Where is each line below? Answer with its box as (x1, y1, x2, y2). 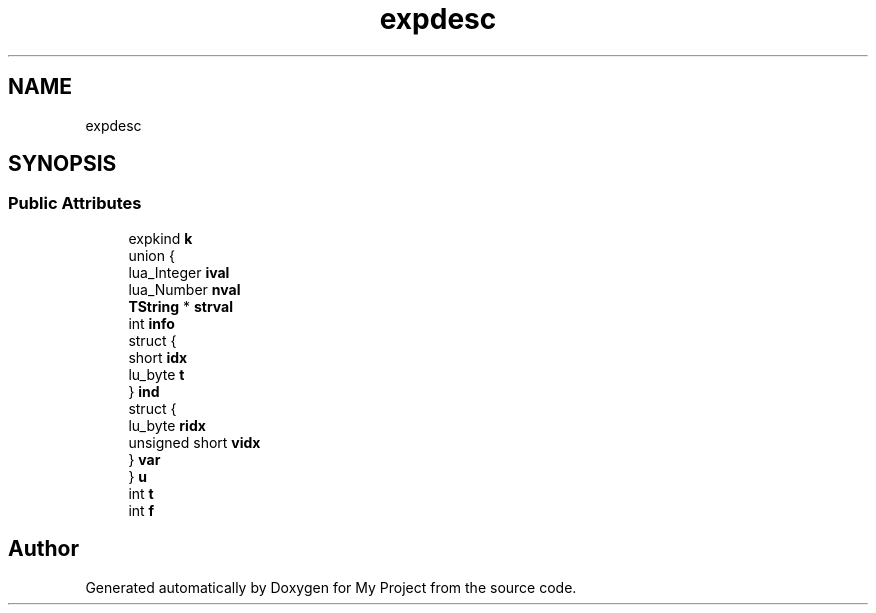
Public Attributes (8, 193, 142, 214)
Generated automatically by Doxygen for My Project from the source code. (85, 578, 577, 596)
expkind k (128, 229, 193, 247)
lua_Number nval (128, 280, 241, 298)
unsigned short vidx (128, 433, 261, 451)
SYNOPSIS (8, 151, 117, 177)
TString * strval (128, 297, 234, 315)
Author (8, 536, 79, 562)
